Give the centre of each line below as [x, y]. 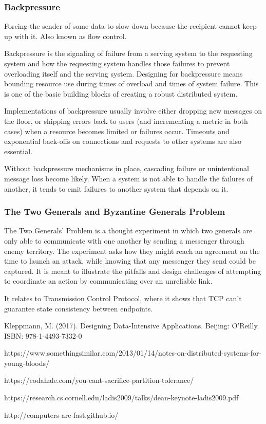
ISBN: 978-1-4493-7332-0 [43, 335]
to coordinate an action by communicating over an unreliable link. [108, 281]
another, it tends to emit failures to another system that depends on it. [116, 188]
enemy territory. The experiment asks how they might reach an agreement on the [132, 251]
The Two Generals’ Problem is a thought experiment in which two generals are [128, 231]
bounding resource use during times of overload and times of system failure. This [131, 84]
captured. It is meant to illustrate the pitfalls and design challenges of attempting [133, 271]
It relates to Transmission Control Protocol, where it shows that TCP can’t [123, 298]
